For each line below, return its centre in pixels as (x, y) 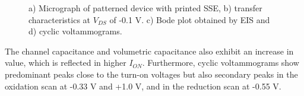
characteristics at (60, 19)
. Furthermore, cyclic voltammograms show (221, 63)
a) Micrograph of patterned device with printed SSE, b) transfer (145, 8)
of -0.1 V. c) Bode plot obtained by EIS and (190, 19)
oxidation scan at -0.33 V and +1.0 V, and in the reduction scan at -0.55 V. (143, 86)
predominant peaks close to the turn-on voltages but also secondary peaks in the (151, 74)
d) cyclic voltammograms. (75, 31)
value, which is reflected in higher (66, 63)
